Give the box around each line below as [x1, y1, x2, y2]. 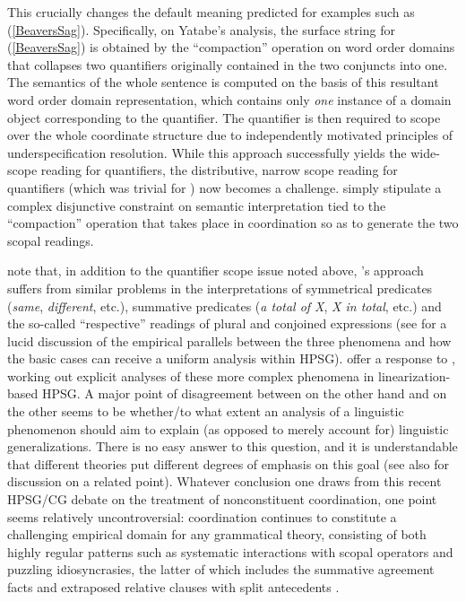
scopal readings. [7, 231, 94, 249]
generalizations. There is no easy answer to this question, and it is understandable [7, 437, 458, 456]
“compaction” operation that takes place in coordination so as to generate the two [7, 214, 459, 232]
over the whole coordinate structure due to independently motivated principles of [7, 126, 453, 144]
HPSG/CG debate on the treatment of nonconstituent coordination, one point [7, 490, 437, 509]
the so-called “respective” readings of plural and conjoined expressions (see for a [7, 314, 447, 333]
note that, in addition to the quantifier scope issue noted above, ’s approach [7, 261, 424, 280]
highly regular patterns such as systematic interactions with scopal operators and [7, 542, 453, 561]
